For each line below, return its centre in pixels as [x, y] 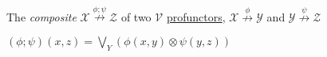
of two [136, 17]
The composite [41, 17]
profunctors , [196, 17]
